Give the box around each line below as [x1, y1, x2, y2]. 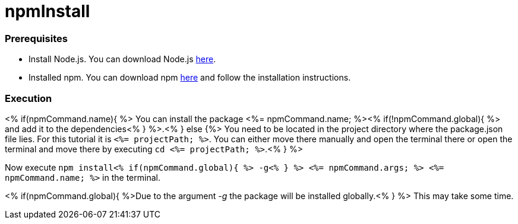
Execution [5, 92, 52, 104]
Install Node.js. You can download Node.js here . [29, 54, 216, 65]
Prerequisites [5, 32, 68, 44]
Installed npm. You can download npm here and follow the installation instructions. [29, 72, 351, 83]
